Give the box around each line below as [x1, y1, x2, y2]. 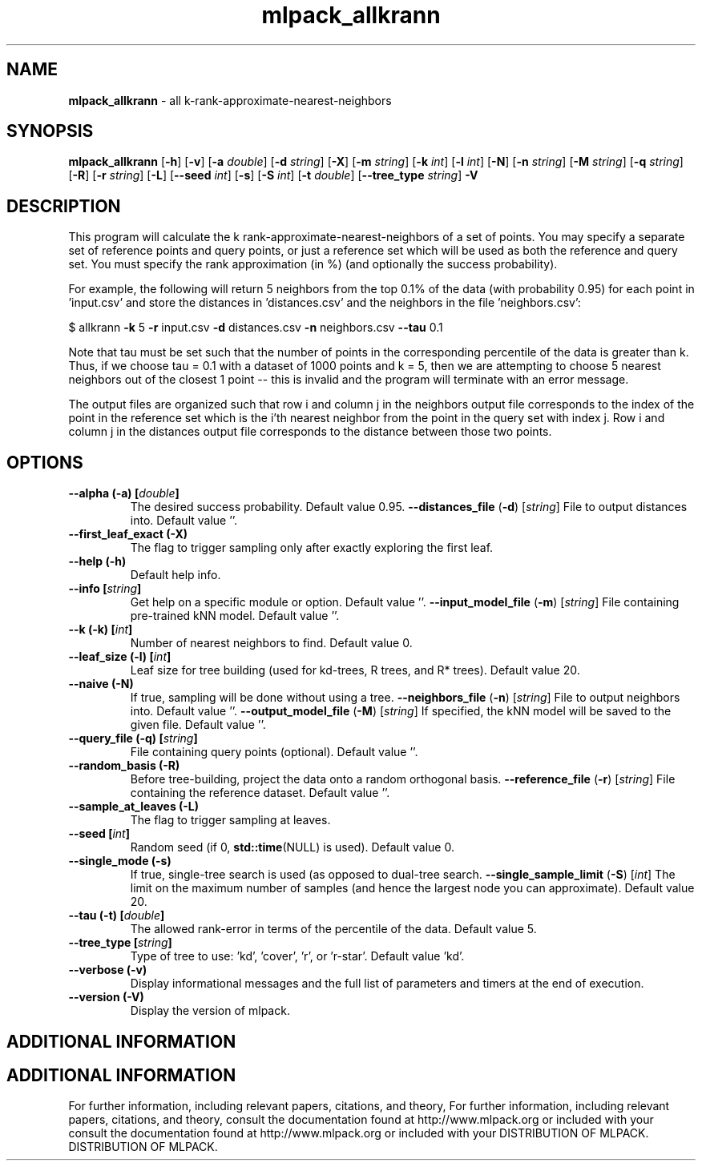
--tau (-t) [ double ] [68, 908, 165, 923]
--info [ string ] [68, 581, 142, 596]
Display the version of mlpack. [130, 1004, 290, 1018]
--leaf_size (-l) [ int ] [68, 650, 171, 664]
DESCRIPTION [6, 195, 121, 216]
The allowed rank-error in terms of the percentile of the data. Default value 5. [130, 922, 537, 936]
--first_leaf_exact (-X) [68, 527, 188, 541]
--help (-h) [68, 554, 127, 569]
